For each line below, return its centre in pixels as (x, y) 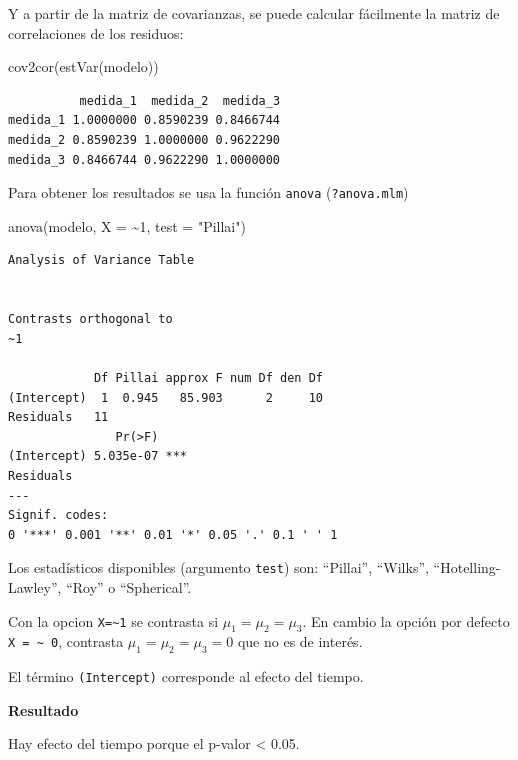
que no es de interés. (300, 641)
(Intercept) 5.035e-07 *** (97, 456)
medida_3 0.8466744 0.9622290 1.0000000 (144, 159)
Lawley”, (35, 586)
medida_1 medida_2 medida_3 (180, 100)
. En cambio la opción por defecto (406, 620)
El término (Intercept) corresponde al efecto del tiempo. (186, 676)
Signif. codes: (58, 515)
